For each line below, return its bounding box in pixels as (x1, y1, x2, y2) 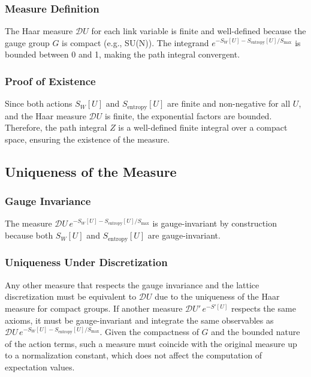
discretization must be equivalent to (5, 290, 137, 303)
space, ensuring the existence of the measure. (5, 132, 170, 145)
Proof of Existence (5, 73, 96, 88)
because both (5, 229, 53, 242)
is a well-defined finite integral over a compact (118, 121, 288, 134)
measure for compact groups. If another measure (5, 301, 183, 314)
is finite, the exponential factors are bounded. (104, 109, 272, 122)
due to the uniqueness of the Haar (155, 290, 280, 303)
